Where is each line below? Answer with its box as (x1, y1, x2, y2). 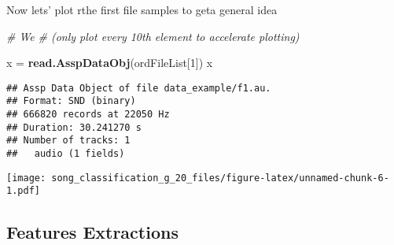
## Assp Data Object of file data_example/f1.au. (6, 82, 271, 94)
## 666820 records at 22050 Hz (6, 109, 170, 121)
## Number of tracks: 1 (6, 135, 131, 147)
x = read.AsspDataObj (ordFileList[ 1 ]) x (6, 54, 213, 71)
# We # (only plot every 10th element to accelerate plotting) (6, 28, 300, 44)
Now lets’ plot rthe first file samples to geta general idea (6, 2, 278, 17)
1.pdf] (6, 185, 40, 197)
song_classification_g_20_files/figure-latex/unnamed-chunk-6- (51, 172, 389, 184)
